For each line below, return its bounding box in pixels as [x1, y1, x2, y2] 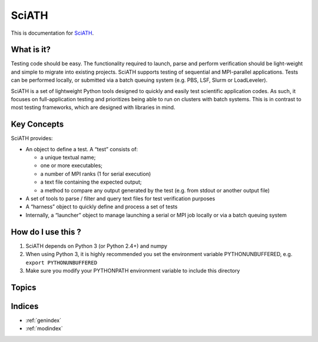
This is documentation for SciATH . [11, 29, 94, 36]
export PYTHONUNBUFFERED [25, 259, 97, 266]
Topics [11, 283, 37, 293]
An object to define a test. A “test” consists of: [25, 145, 138, 152]
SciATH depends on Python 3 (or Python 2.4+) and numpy [25, 242, 168, 250]
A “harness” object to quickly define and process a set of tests [25, 203, 178, 210]
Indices [11, 301, 39, 311]
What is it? [11, 45, 51, 55]
